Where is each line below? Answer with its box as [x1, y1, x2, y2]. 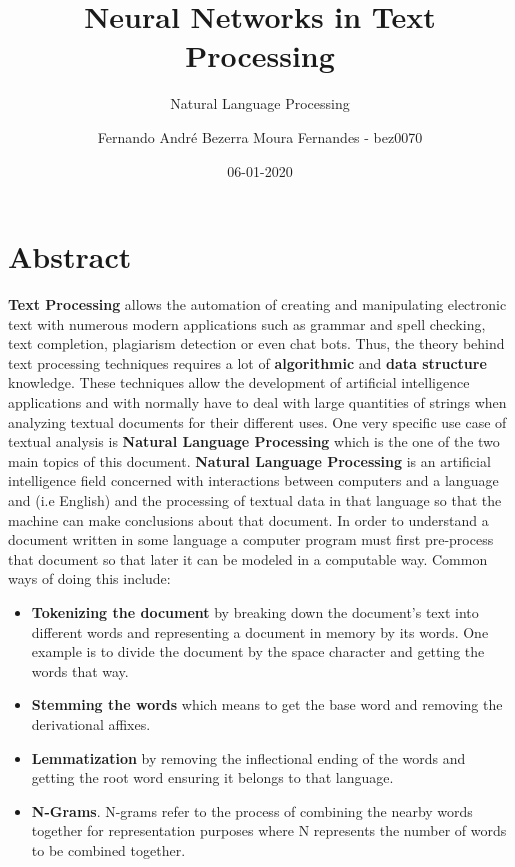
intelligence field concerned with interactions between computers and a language [8, 470, 499, 491]
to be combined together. [31, 839, 186, 860]
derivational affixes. [31, 713, 151, 734]
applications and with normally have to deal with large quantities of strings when [8, 392, 507, 412]
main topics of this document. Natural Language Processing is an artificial [8, 450, 491, 471]
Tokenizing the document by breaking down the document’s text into [31, 601, 479, 622]
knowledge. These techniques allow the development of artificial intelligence [8, 372, 470, 393]
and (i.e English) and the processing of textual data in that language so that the [8, 489, 502, 510]
